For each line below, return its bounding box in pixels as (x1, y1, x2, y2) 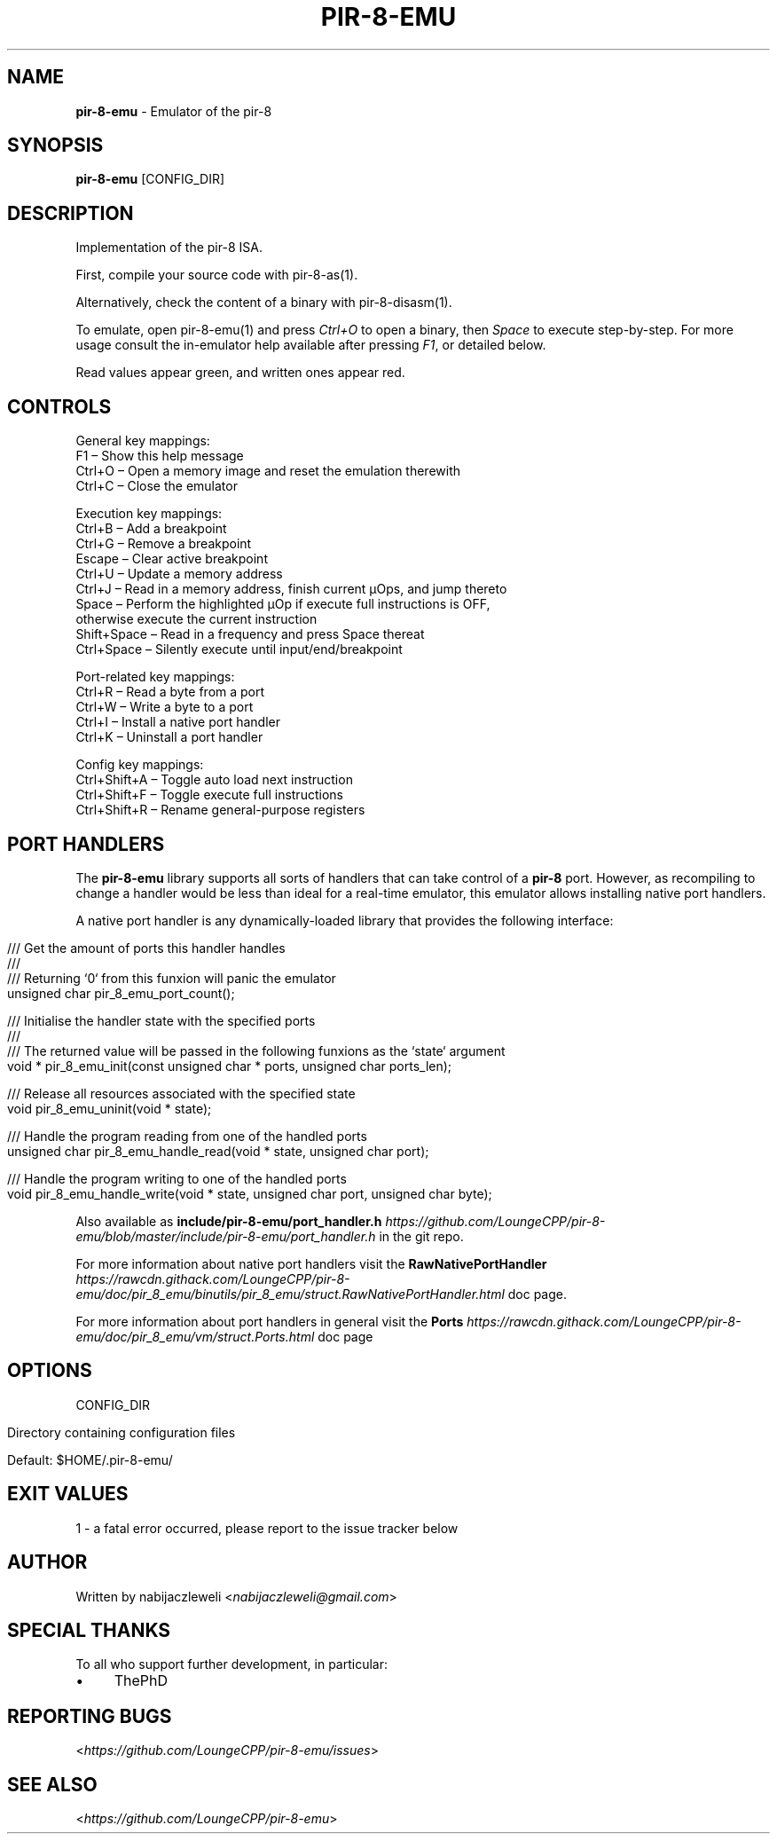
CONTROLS (7, 395, 112, 418)
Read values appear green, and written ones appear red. (75, 365, 405, 381)
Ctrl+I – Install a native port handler (75, 714, 281, 730)
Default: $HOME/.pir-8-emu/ (7, 1452, 173, 1467)
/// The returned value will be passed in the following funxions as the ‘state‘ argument (7, 1042, 506, 1058)
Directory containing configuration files (7, 1424, 236, 1440)
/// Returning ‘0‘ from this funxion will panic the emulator (7, 970, 336, 986)
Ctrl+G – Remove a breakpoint (75, 536, 252, 552)
